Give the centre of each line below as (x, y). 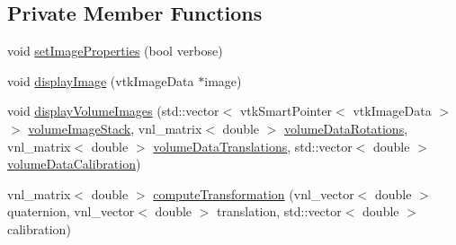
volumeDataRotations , (346, 128)
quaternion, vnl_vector (71, 211)
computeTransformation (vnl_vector (254, 193)
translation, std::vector (279, 211)
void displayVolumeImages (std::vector (113, 111)
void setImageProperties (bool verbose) (115, 51)
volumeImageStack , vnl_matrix (115, 128)
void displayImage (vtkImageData (101, 80)
